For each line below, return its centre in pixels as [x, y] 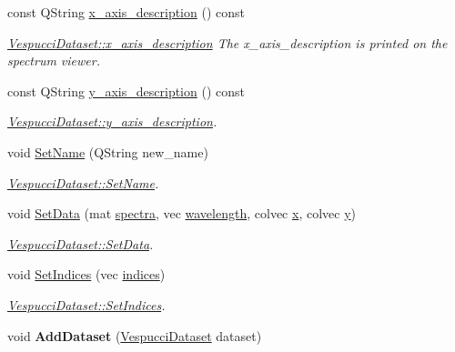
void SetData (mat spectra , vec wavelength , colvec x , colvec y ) [182, 213]
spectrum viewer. [54, 60]
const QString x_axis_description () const [126, 12]
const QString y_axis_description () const [126, 91]
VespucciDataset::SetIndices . [86, 304]
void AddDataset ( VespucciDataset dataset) [135, 335]
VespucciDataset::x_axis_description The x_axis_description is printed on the [227, 42]
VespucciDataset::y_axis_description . [112, 121]
